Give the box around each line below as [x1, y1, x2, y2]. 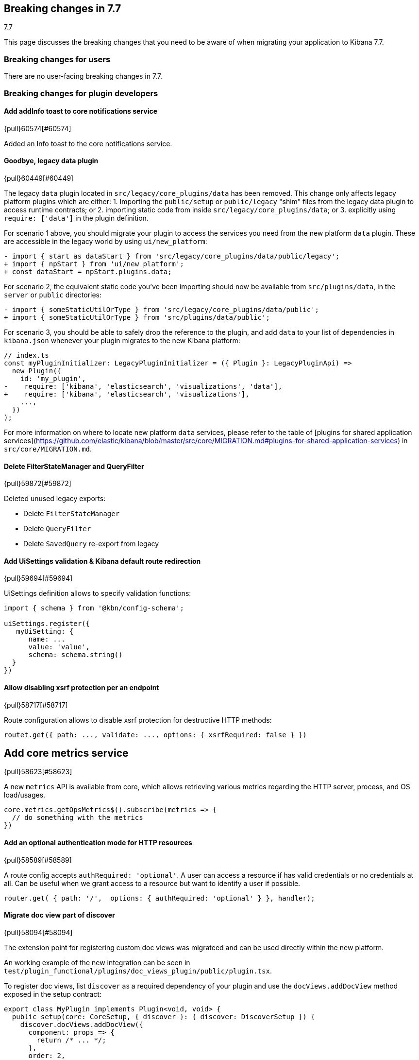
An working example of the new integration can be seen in [4, 958, 190, 967]
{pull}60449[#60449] [4, 174, 74, 182]
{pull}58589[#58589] [4, 855, 72, 864]
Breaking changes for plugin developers [4, 88, 158, 98]
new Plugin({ [12, 366, 62, 375]
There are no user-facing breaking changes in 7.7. [4, 72, 163, 81]
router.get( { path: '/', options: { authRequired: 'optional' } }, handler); [4, 894, 315, 902]
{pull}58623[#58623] [4, 767, 72, 776]
